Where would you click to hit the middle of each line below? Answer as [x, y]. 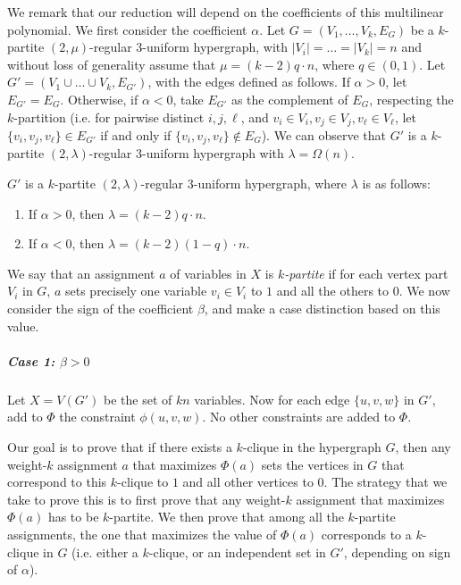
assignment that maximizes [370, 499]
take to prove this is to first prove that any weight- [147, 499]
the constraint [97, 417]
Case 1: [31, 360]
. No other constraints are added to [299, 417]
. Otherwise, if [99, 99]
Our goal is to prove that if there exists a [120, 446]
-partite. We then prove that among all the [226, 517]
